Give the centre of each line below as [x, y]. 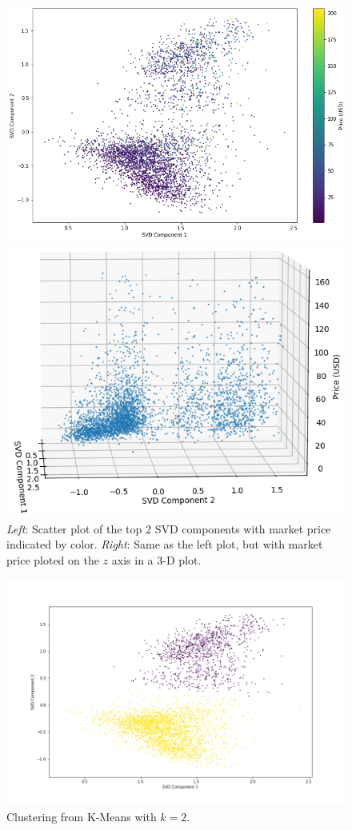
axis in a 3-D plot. [156, 560]
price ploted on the [53, 560]
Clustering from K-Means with [82, 816]
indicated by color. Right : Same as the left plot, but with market [165, 544]
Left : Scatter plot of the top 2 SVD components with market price [169, 528]
